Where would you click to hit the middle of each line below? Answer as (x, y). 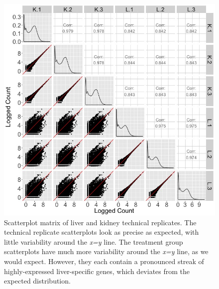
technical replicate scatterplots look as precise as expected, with (102, 232)
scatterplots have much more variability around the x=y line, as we (106, 251)
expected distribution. (37, 281)
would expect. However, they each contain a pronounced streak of (104, 261)
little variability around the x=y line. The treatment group (94, 241)
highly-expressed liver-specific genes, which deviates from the (97, 271)
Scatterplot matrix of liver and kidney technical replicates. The (100, 222)
